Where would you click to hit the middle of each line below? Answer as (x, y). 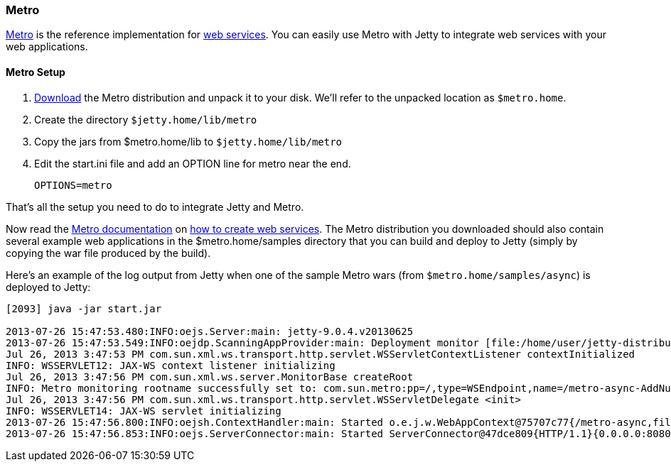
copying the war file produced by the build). (108, 253)
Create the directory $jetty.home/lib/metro (146, 119)
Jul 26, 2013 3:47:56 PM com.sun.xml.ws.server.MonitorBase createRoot (210, 377)
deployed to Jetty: (48, 287)
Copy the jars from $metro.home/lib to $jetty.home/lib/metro (188, 141)
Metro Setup (36, 72)
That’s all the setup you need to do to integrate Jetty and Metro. (155, 207)
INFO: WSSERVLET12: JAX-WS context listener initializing (171, 365)
